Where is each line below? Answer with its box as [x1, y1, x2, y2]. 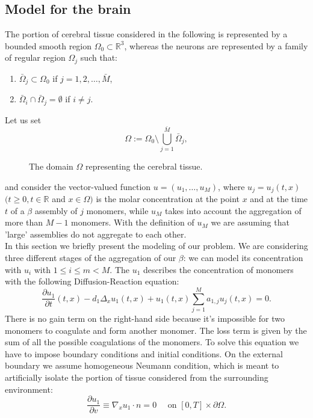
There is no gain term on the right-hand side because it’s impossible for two [5, 312, 285, 324]
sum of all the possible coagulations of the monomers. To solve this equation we [5, 336, 299, 348]
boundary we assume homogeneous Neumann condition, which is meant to [5, 359, 279, 372]
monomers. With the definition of [71, 216, 194, 229]
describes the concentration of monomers [143, 263, 294, 275]
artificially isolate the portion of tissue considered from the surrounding [5, 370, 268, 383]
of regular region [5, 51, 66, 64]
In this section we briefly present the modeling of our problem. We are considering [5, 239, 308, 252]
